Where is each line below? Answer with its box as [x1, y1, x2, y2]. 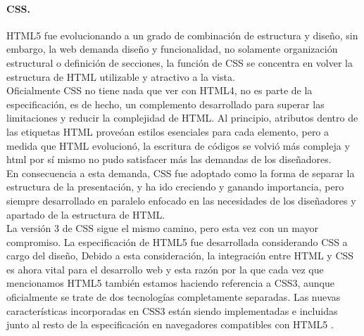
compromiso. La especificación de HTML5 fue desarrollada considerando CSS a [6, 234, 348, 249]
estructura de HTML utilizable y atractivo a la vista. [6, 69, 235, 84]
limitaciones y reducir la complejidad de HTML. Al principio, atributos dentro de [6, 110, 358, 125]
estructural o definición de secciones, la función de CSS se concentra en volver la [6, 55, 353, 70]
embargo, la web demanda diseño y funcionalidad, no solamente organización [6, 41, 338, 56]
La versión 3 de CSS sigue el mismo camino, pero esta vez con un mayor [6, 221, 319, 235]
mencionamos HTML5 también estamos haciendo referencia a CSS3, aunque [6, 276, 334, 290]
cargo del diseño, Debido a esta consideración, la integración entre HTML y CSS [6, 248, 354, 263]
